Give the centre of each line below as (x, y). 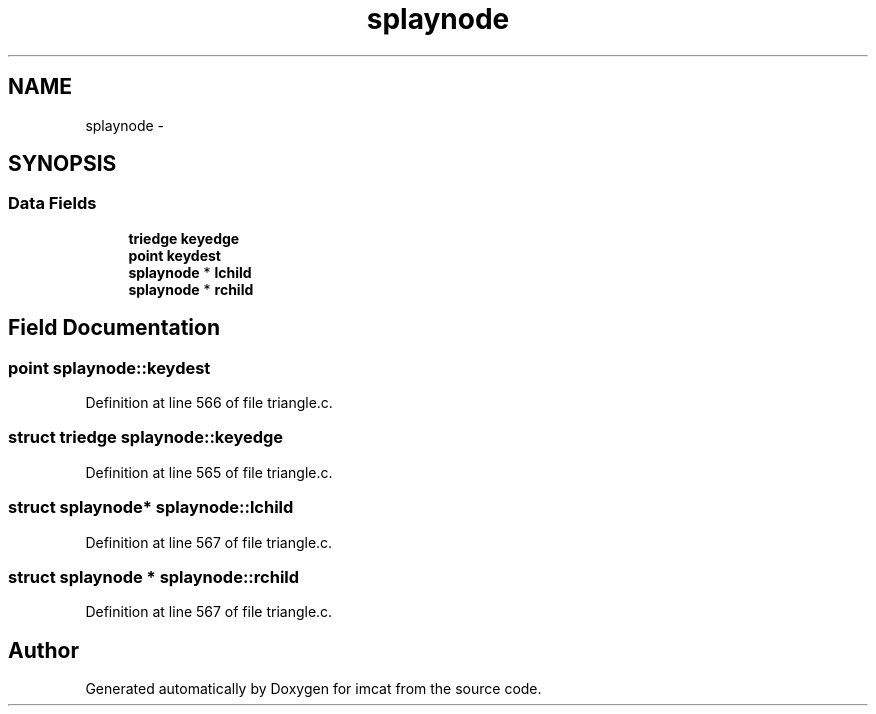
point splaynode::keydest (109, 367)
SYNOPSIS (62, 164)
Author (43, 650)
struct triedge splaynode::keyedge (146, 437)
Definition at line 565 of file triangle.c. (209, 472)
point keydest (174, 255)
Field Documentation (114, 328)
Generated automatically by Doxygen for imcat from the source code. (313, 689)
